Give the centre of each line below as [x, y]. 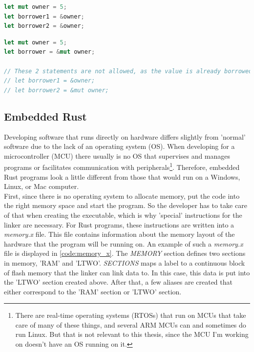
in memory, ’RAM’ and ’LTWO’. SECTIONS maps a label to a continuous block [125, 262]
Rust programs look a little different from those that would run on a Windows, [122, 176]
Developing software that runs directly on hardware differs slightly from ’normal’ [125, 136]
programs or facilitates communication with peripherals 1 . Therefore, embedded [122, 166]
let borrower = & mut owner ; [50, 52]
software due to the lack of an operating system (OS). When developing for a [119, 146]
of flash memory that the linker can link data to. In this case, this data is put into [127, 272]
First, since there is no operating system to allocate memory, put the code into [122, 196]
